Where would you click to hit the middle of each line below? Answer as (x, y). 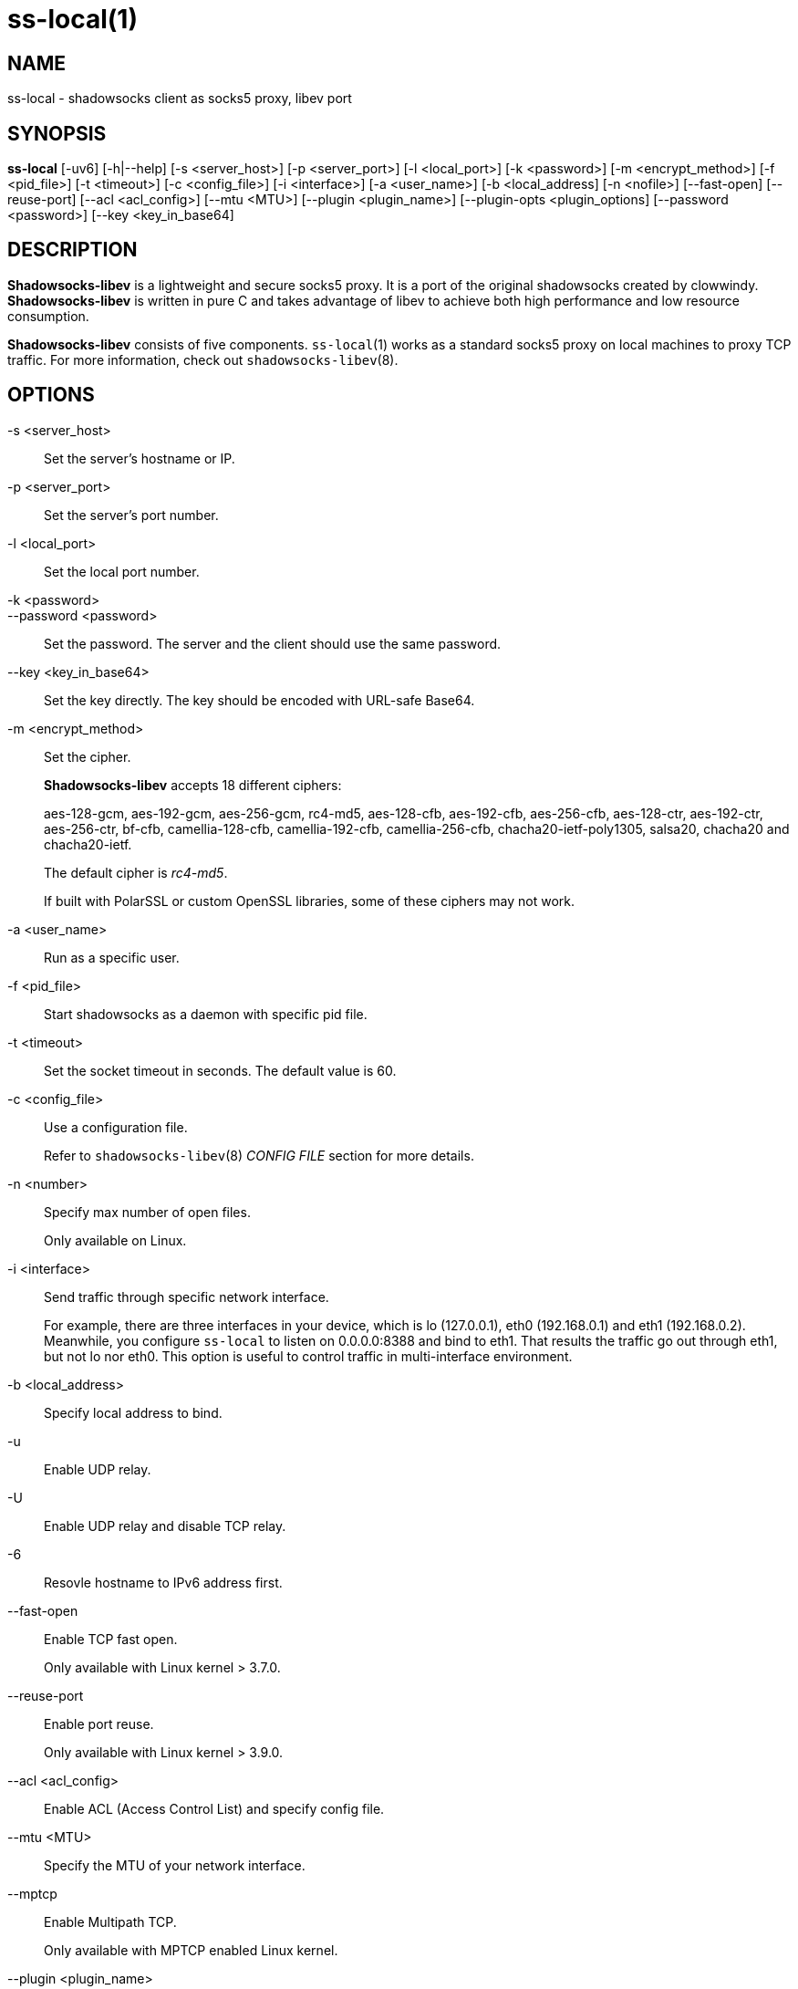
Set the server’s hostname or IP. (140, 458)
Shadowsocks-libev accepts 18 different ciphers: (193, 785)
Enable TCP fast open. (111, 1639)
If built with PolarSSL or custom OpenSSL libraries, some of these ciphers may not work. (310, 901)
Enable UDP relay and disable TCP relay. (165, 1526)
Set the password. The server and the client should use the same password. (273, 643)
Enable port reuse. (99, 1723)
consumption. (48, 316)
